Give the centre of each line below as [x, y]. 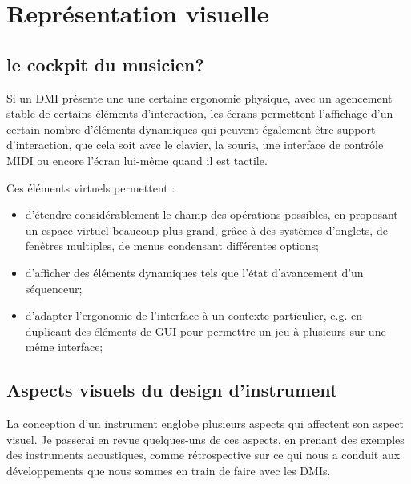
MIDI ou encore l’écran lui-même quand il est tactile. [137, 160]
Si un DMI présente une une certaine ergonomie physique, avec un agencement [199, 97]
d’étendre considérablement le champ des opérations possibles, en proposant [212, 214]
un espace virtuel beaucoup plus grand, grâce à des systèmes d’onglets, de [206, 230]
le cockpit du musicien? [105, 64]
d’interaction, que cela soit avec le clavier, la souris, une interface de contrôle [195, 145]
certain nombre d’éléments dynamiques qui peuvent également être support [191, 129]
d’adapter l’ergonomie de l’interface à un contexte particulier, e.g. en [194, 315]
